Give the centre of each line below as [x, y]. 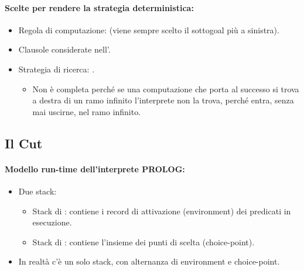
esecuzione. [52, 222]
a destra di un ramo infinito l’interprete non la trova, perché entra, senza [163, 100]
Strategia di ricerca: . [57, 69]
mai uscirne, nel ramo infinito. [87, 111]
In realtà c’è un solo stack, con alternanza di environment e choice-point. [149, 261]
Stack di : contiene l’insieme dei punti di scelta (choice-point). [144, 242]
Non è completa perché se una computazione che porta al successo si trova [166, 88]
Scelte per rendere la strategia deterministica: [99, 7]
